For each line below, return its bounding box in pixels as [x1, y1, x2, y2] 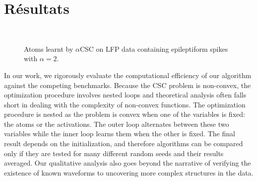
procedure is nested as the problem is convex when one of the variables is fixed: [4, 109, 245, 119]
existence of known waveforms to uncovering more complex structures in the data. [4, 167, 254, 178]
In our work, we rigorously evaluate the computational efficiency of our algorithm [4, 70, 252, 80]
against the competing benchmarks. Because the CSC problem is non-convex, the [4, 80, 251, 90]
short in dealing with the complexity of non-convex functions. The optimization [4, 99, 246, 109]
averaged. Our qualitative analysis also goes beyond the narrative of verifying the [4, 158, 251, 168]
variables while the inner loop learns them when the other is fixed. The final [4, 128, 235, 139]
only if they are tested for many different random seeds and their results [4, 148, 224, 158]
